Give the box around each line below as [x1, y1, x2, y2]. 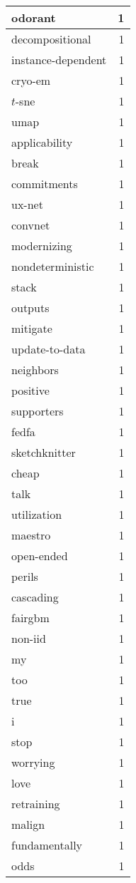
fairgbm [11, 609, 50, 626]
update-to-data [11, 341, 86, 357]
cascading [11, 589, 59, 605]
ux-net [11, 196, 43, 212]
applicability [11, 134, 73, 150]
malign [11, 816, 45, 832]
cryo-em [11, 72, 51, 88]
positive [11, 382, 50, 398]
